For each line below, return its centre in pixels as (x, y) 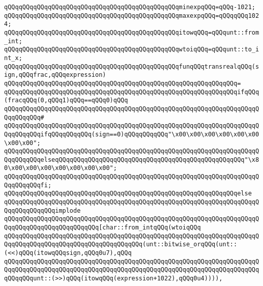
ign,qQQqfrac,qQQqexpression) (55, 75)
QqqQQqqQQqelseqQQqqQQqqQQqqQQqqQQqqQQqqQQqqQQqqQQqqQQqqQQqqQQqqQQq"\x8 (132, 160)
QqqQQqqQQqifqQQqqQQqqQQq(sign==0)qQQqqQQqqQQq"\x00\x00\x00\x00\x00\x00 (132, 134)
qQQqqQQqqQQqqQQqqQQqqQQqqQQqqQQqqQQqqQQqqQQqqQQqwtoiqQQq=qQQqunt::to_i (132, 50)
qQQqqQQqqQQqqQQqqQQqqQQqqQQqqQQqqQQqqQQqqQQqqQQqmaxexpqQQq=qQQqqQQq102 (132, 16)
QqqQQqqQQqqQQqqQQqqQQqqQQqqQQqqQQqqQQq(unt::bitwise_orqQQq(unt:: (121, 245)
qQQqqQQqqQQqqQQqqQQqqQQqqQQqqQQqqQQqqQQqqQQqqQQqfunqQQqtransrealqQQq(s (132, 66)
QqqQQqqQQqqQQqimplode (42, 210)
